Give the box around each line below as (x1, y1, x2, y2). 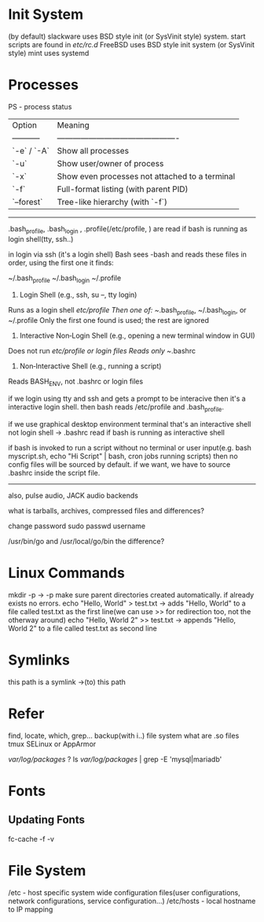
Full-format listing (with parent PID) (57, 183, 189, 194)
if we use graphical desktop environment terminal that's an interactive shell (8, 419, 251, 428)
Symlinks (8, 651, 71, 668)
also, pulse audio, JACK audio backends (8, 491, 139, 500)
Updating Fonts (8, 813, 85, 827)
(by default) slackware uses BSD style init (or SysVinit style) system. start (8, 31, 246, 41)
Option (12, 120, 38, 131)
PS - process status (8, 102, 72, 111)
